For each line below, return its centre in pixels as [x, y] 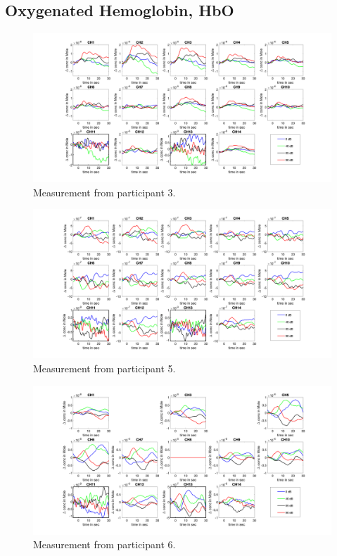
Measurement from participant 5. [104, 368]
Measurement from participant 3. [104, 192]
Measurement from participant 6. [104, 544]
